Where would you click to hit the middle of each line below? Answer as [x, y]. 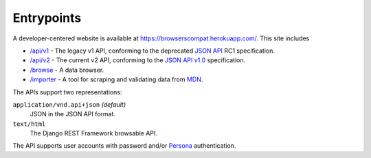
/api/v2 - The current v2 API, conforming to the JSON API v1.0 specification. [138, 60]
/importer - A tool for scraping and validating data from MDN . [116, 79]
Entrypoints [47, 18]
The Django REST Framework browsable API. [94, 133]
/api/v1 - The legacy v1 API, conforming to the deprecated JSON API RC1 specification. [152, 51]
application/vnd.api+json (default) [69, 104]
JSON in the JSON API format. [73, 114]
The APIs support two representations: [68, 92]
